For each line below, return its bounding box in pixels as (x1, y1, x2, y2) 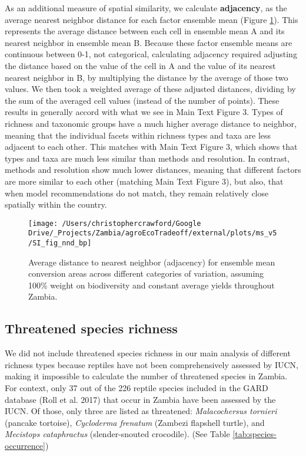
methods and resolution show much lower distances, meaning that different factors (5, 163, 301, 176)
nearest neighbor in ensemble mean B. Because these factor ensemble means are (5, 36, 292, 48)
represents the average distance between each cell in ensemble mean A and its (5, 25, 285, 37)
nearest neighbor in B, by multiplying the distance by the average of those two (5, 71, 288, 83)
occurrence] (5, 439, 45, 451)
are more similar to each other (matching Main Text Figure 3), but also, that (5, 175, 284, 187)
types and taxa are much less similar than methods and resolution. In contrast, (5, 152, 290, 164)
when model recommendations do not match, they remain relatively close (5, 186, 269, 199)
